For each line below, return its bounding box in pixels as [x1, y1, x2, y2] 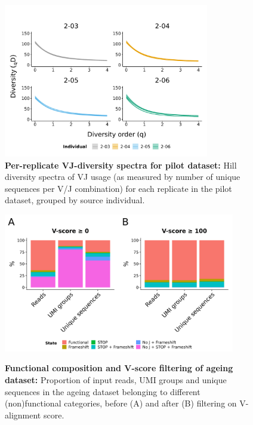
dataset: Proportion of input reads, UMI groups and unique [5, 374, 227, 386]
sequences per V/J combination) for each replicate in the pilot [5, 182, 232, 194]
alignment [5, 408, 41, 421]
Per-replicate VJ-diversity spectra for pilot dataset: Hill [5, 158, 237, 171]
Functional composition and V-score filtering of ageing [5, 362, 233, 374]
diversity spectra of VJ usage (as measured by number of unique [5, 170, 240, 183]
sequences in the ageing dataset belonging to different [5, 385, 200, 398]
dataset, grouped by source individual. [5, 194, 145, 206]
